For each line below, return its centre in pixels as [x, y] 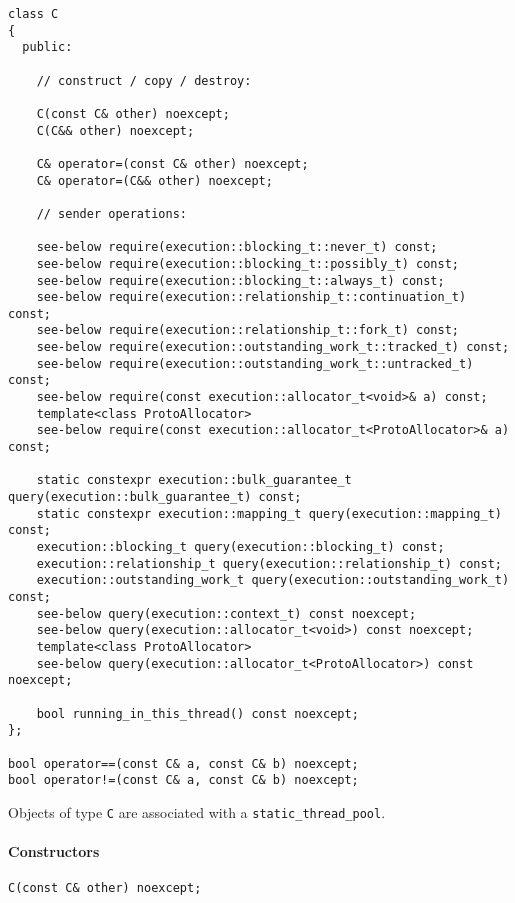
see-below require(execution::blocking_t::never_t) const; [237, 247]
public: [47, 47]
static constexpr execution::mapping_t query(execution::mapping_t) [269, 513]
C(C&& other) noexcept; [115, 130]
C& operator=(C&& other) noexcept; [154, 180]
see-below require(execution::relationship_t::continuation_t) [251, 297]
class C [33, 14]
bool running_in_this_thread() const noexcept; [197, 713]
